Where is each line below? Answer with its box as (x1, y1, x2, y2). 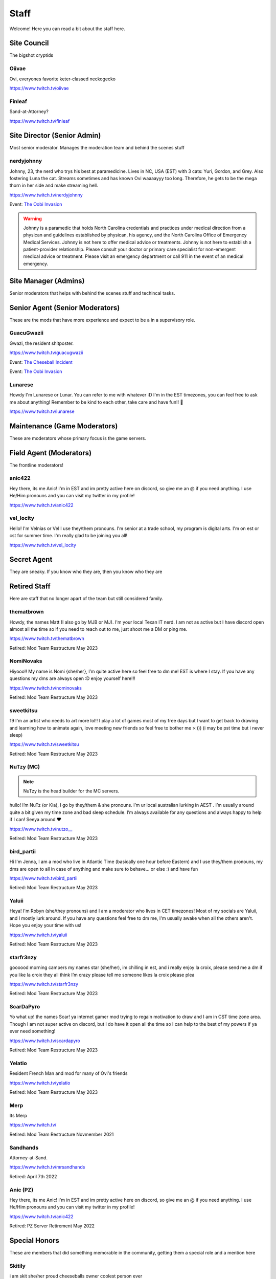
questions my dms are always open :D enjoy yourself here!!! (9, 675, 135, 681)
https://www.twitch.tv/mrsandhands (9, 1164, 85, 1170)
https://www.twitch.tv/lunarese (9, 408, 75, 414)
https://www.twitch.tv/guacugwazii (9, 349, 83, 356)
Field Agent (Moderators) (9, 448, 92, 457)
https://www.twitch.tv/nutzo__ (9, 826, 73, 832)
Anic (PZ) (9, 1186, 34, 1193)
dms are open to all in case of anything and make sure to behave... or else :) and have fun (9, 866, 198, 872)
